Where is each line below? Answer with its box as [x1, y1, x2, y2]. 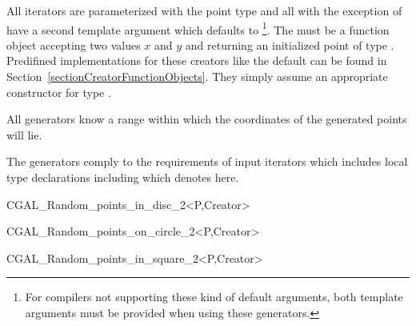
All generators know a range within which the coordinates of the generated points [6, 111, 407, 127]
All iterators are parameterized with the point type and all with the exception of [6, 2, 402, 18]
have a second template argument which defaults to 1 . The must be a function [6, 18, 390, 38]
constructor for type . [6, 83, 111, 100]
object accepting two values [6, 36, 141, 53]
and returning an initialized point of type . [185, 36, 394, 53]
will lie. [6, 126, 42, 143]
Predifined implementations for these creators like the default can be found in [6, 52, 387, 69]
